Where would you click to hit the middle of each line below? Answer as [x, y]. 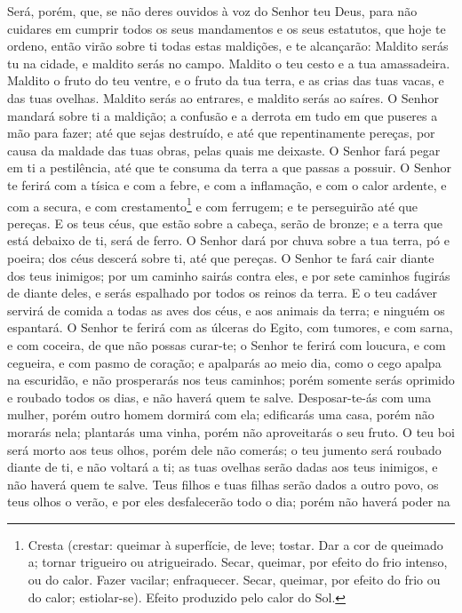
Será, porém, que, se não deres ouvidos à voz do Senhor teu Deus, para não [212, 11]
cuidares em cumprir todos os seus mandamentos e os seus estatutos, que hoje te [227, 28]
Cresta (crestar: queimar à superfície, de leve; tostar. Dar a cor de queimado [235, 544]
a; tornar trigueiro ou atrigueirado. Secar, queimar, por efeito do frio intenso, [238, 562]
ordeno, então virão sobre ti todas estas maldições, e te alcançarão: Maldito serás [228, 46]
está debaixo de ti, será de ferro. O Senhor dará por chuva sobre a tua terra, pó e [228, 240]
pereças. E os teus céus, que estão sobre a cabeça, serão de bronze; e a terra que [225, 223]
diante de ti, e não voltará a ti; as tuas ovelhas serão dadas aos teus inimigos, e [223, 467]
